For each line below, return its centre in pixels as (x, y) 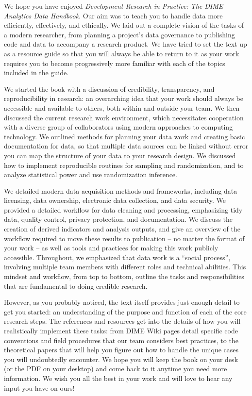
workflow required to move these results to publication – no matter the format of (124, 238)
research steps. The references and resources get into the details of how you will (122, 321)
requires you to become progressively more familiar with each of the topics (115, 63)
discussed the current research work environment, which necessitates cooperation (124, 117)
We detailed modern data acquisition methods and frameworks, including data (121, 190)
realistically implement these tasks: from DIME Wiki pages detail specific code (121, 330)
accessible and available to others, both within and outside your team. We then (122, 107)
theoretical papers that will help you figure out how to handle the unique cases (121, 350)
